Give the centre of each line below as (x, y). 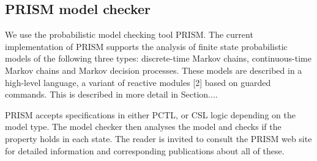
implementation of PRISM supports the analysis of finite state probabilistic (146, 46)
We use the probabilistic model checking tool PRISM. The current (129, 34)
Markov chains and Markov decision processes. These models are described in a (154, 70)
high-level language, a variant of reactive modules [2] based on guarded (138, 82)
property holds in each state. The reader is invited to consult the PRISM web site (158, 138)
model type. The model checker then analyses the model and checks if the (143, 127)
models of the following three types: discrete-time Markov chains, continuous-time (158, 58)
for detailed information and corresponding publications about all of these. (145, 150)
